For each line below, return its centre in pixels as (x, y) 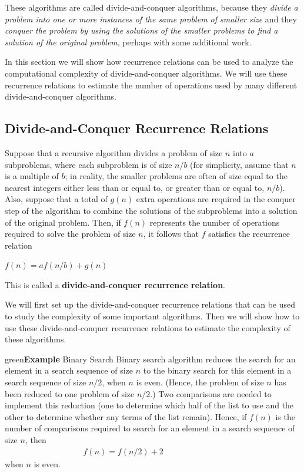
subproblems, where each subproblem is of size (88, 164)
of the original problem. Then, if (63, 222)
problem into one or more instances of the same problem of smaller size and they (151, 19)
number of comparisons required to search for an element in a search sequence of (150, 428)
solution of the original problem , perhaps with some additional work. (128, 42)
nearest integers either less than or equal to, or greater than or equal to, (135, 187)
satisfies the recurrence (249, 234)
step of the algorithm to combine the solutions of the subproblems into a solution (151, 210)
